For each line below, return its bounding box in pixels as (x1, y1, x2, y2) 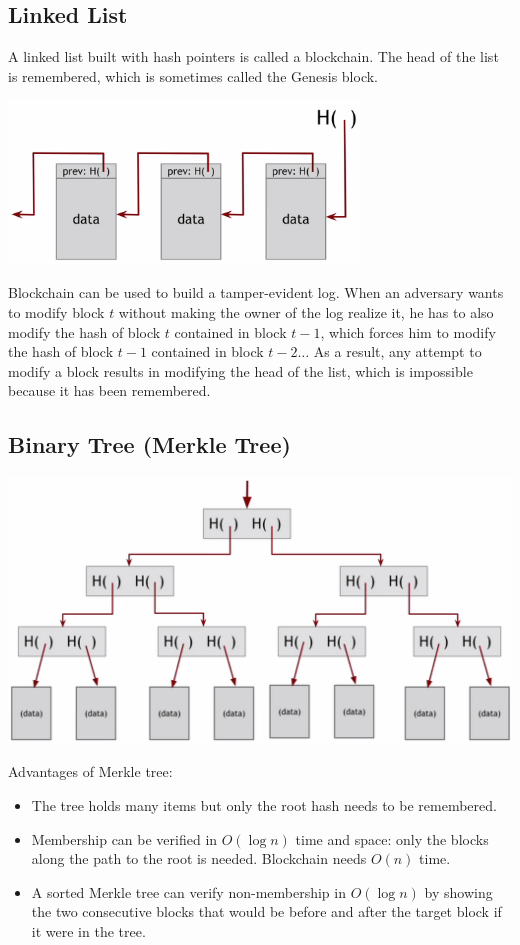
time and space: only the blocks (295, 828, 489, 849)
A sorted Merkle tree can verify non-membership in (31, 881, 346, 902)
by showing (424, 881, 493, 902)
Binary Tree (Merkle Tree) (8, 429, 291, 460)
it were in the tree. (31, 921, 146, 941)
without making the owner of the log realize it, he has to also (118, 301, 494, 322)
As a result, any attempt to (313, 341, 482, 362)
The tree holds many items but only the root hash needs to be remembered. (31, 795, 497, 816)
